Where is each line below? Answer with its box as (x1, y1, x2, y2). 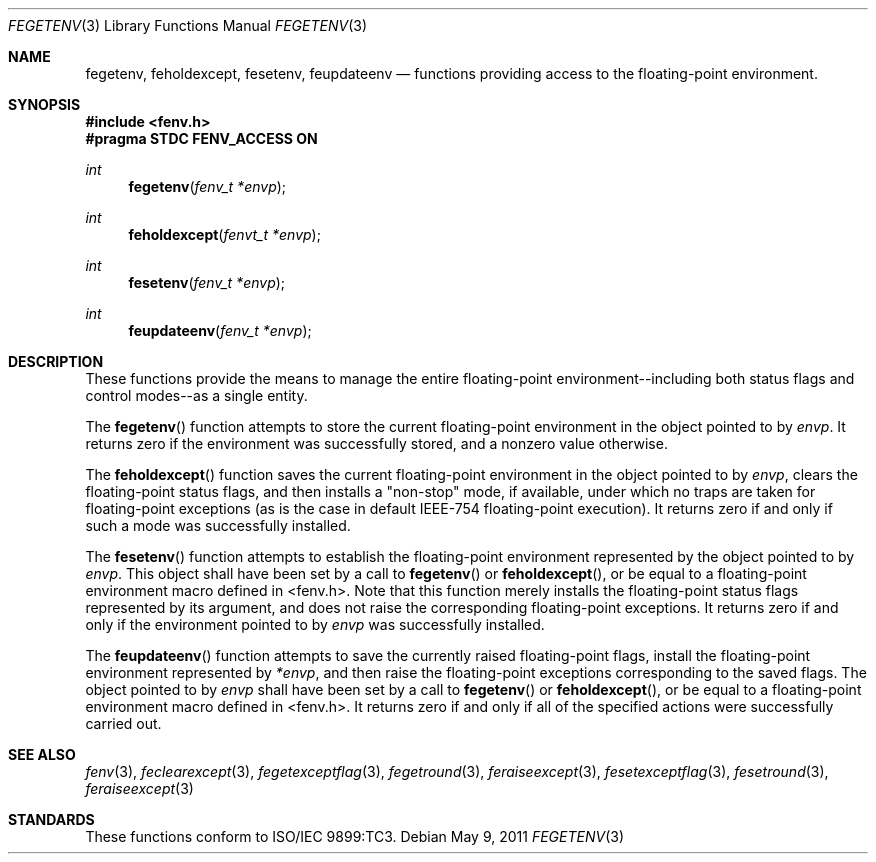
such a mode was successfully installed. (85, 517, 351, 534)
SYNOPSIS (8, 96, 81, 113)
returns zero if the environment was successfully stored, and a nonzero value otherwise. (85, 435, 668, 452)
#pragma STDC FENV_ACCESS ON (85, 130, 318, 147)
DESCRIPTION (8, 353, 104, 370)
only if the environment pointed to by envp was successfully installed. (85, 616, 545, 633)
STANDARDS (8, 811, 95, 828)
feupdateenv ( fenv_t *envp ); (128, 322, 312, 339)
